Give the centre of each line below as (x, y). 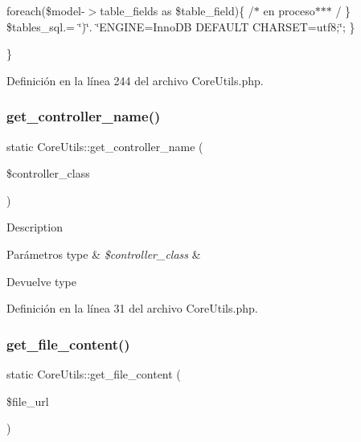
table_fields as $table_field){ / (177, 10)
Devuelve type (41, 281)
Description (35, 227)
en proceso (289, 10)
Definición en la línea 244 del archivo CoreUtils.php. (135, 80)
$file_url (28, 401)
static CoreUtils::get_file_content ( (94, 373)
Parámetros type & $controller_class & (104, 254)
